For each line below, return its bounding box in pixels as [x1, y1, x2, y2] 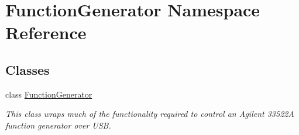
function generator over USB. [5, 119, 111, 131]
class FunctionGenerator [5, 88, 92, 100]
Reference [5, 20, 87, 44]
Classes [5, 60, 50, 78]
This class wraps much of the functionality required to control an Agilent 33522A [5, 108, 294, 120]
